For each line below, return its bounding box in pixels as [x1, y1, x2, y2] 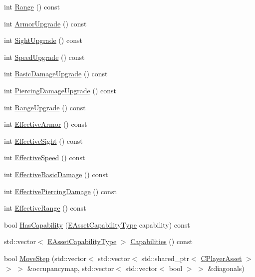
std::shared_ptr [141, 253, 190, 263]
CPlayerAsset [201, 253, 242, 263]
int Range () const [4, 1, 60, 11]
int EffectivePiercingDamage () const [4, 186, 117, 196]
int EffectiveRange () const [4, 203, 86, 213]
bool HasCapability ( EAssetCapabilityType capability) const [4, 219, 190, 230]
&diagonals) [208, 263, 245, 273]
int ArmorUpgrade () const [4, 18, 87, 28]
